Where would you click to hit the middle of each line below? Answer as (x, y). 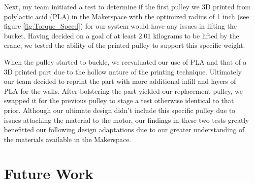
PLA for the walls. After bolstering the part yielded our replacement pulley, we (123, 91)
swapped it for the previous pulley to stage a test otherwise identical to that (119, 100)
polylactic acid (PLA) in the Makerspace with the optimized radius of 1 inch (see (127, 16)
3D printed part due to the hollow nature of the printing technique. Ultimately (123, 71)
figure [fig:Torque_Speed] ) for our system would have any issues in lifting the (121, 26)
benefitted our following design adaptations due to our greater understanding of (124, 129)
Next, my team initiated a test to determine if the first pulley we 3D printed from (127, 6)
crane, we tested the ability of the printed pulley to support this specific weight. (125, 45)
